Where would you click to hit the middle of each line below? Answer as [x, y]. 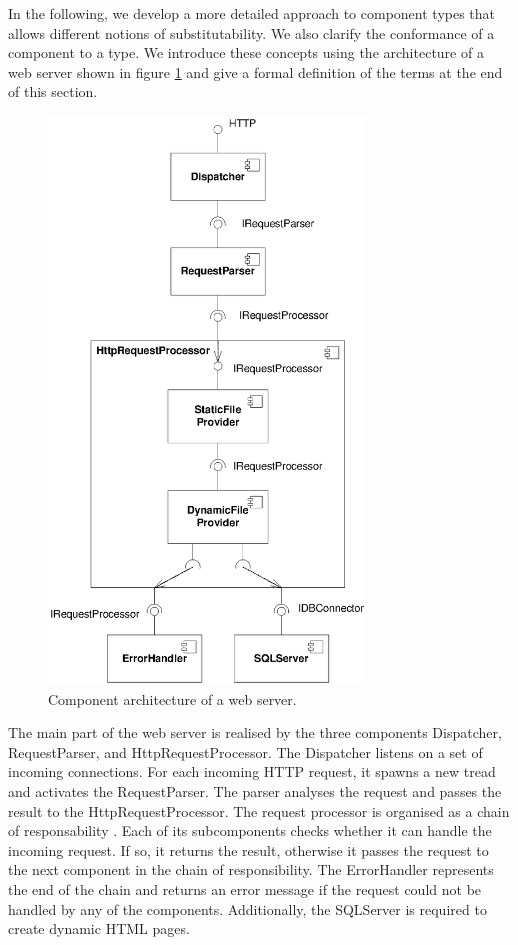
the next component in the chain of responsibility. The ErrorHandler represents [251, 869]
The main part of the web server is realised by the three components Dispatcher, [255, 732]
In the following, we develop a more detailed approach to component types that [252, 13]
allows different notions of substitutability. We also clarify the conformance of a [251, 32]
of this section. [53, 91]
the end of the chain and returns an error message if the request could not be [245, 889]
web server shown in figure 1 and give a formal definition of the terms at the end [255, 71]
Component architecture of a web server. [172, 698]
